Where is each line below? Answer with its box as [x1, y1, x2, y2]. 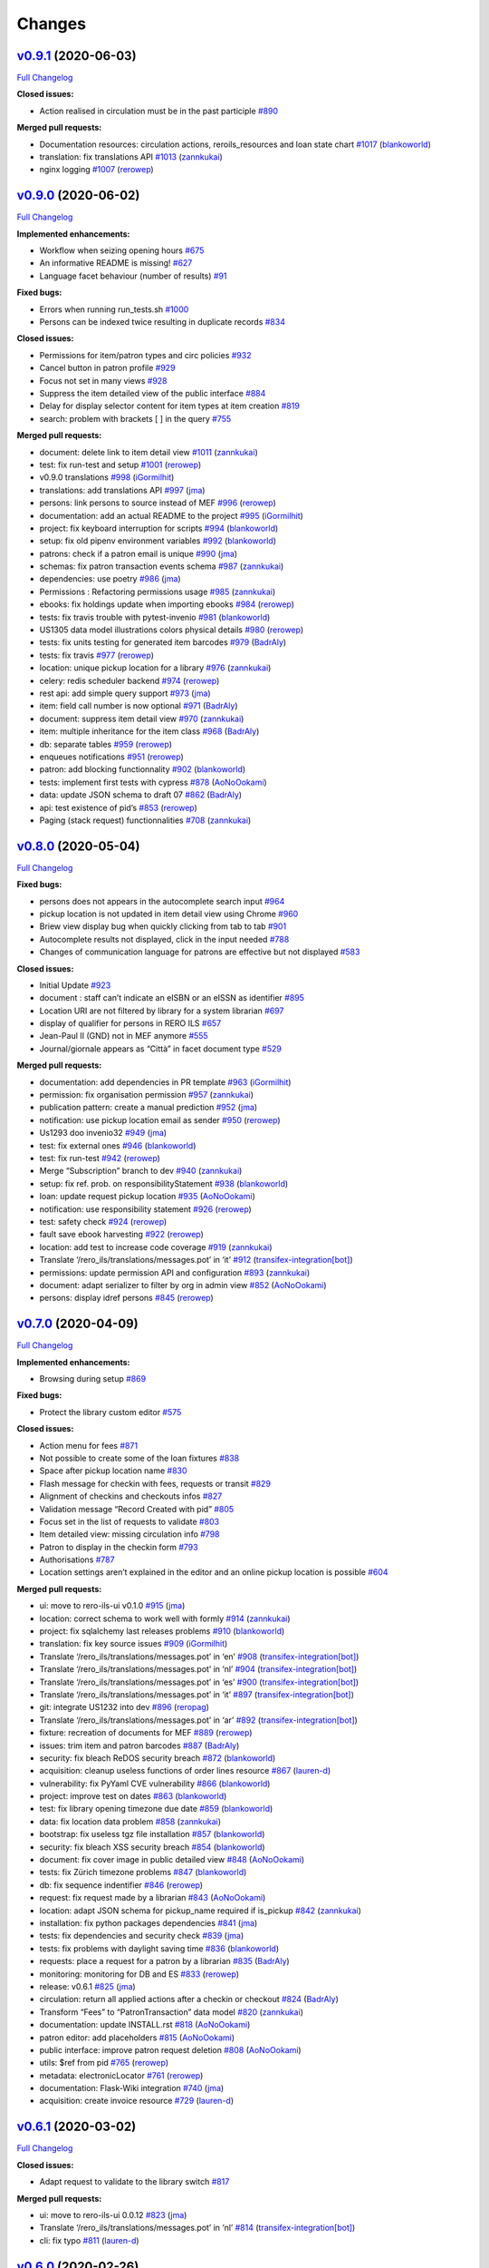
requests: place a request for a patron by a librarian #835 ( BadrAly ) [39, 1956, 290, 1967]
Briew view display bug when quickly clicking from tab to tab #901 [39, 921, 287, 932]
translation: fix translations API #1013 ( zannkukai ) [39, 152, 224, 162]
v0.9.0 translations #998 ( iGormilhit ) [39, 472, 175, 483]
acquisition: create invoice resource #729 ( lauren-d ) [39, 2096, 235, 2107]
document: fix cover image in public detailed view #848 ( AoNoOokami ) [39, 1854, 305, 1865]
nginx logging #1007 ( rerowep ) [39, 164, 154, 175]
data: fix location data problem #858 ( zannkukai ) [39, 1815, 222, 1827]
